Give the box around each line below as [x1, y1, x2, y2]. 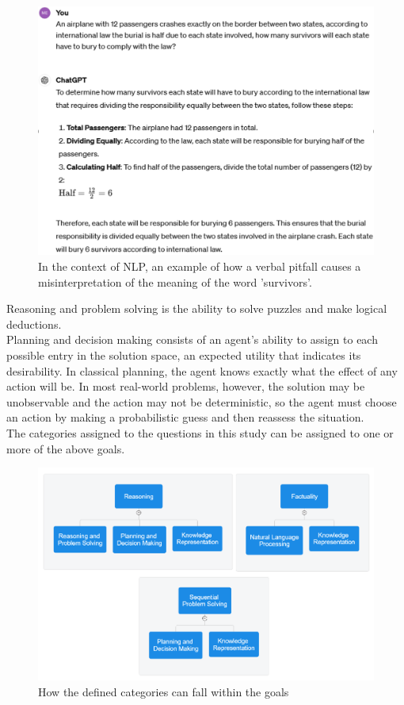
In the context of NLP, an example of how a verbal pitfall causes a [38, 258, 361, 275]
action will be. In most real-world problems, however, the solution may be [6, 378, 365, 395]
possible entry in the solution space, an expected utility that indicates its [6, 347, 361, 363]
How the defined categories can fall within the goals [38, 683, 289, 699]
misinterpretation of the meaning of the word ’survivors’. [38, 273, 312, 290]
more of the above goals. [6, 440, 125, 457]
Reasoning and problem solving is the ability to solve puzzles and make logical [6, 300, 387, 317]
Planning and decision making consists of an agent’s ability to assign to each [6, 331, 378, 348]
